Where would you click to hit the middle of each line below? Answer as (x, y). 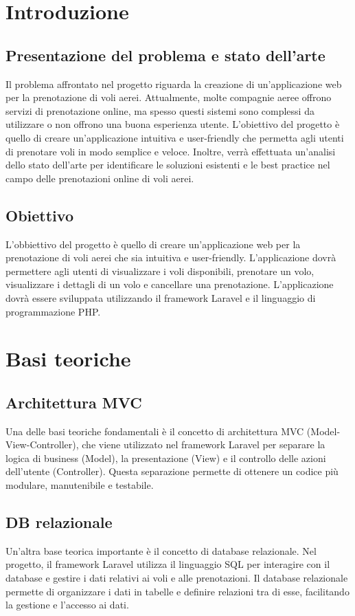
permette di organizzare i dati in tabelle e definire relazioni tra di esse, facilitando (177, 591)
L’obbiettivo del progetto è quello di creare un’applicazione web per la (153, 244)
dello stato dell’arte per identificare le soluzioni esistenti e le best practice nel (168, 165)
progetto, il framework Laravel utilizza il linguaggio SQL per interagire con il (168, 564)
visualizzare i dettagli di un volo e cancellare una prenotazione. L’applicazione (170, 284)
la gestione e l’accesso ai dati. (67, 605)
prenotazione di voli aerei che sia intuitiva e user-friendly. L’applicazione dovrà (171, 257)
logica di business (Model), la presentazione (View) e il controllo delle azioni (166, 458)
